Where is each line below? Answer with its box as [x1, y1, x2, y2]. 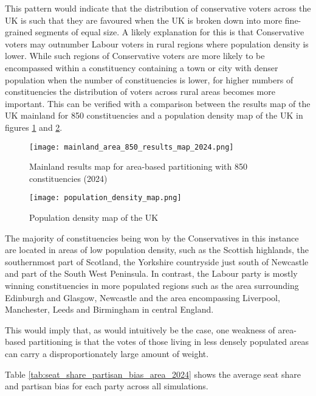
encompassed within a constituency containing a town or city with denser [5, 61, 278, 74]
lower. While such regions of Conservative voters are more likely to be [5, 49, 265, 62]
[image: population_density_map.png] [29, 193, 182, 203]
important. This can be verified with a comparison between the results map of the [5, 97, 311, 109]
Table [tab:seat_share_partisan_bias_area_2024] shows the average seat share [5, 367, 301, 380]
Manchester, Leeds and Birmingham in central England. [5, 303, 214, 316]
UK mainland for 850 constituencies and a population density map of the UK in [5, 109, 303, 122]
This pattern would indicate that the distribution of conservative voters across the [5, 2, 311, 14]
